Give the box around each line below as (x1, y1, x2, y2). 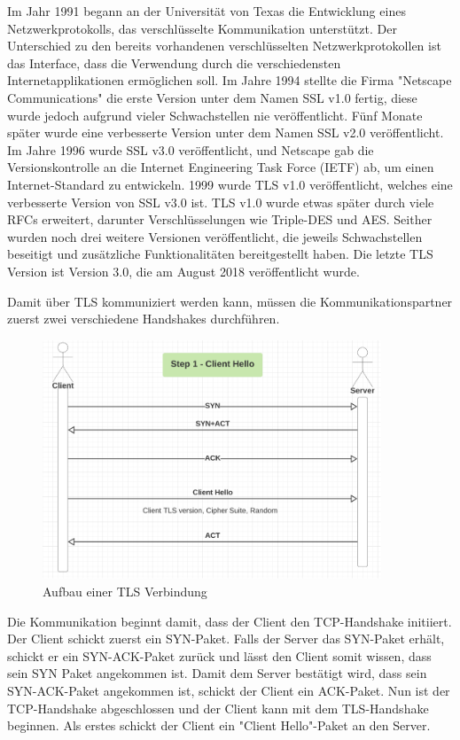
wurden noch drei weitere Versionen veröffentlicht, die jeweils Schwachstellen (7, 227, 423, 245)
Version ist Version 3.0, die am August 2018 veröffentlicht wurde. (7, 261, 360, 280)
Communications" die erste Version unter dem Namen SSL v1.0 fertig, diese (7, 88, 417, 106)
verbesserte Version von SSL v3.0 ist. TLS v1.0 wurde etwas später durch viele (7, 192, 434, 211)
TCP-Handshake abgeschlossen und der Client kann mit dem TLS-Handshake (7, 698, 429, 717)
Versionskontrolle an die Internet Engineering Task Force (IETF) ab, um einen (7, 158, 434, 176)
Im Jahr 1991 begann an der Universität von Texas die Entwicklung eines (7, 2, 406, 19)
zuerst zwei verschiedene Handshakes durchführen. (7, 309, 280, 328)
